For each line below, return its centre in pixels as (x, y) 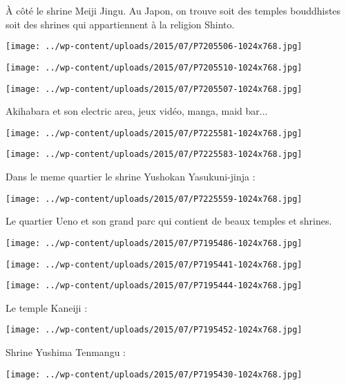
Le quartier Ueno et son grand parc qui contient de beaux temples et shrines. (169, 221)
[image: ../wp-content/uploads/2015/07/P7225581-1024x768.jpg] (154, 133)
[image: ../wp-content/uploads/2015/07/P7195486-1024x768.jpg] (154, 243)
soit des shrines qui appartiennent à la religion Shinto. (120, 24)
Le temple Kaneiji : (47, 307)
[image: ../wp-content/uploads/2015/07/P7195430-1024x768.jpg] (154, 374)
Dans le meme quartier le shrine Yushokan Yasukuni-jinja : (131, 177)
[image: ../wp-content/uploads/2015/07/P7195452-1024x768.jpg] (154, 330)
